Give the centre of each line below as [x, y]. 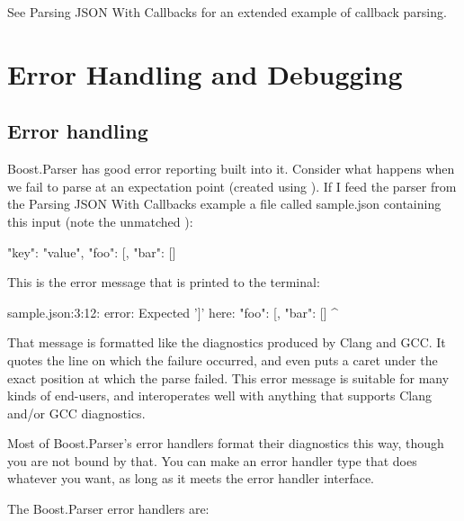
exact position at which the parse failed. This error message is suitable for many [228, 377]
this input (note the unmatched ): [100, 221]
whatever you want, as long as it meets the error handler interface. [191, 478]
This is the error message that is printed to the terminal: [164, 282]
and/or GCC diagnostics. [76, 413]
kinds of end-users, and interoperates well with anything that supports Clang [219, 395]
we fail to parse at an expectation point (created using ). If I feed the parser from [232, 186]
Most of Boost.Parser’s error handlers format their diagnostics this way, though [226, 443]
